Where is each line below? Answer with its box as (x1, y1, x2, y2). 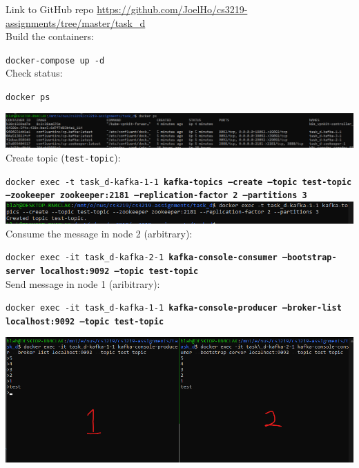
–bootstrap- (282, 253, 337, 263)
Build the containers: (6, 29, 94, 43)
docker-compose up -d (6, 55, 105, 66)
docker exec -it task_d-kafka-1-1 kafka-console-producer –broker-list (6, 303, 342, 313)
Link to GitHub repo (6, 2, 94, 16)
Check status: (6, 66, 63, 80)
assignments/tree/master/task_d (6, 15, 146, 30)
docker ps (6, 92, 50, 103)
